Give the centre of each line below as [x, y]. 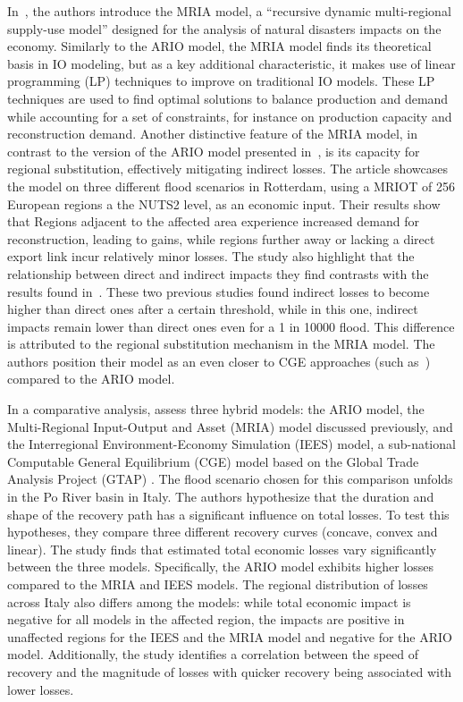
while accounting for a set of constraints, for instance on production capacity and [230, 116]
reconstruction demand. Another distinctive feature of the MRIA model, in [213, 134]
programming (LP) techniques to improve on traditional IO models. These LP [221, 81]
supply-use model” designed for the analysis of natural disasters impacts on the [224, 28]
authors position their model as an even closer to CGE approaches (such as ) [219, 361]
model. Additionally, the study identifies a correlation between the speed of [213, 654]
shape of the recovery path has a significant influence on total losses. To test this [228, 514]
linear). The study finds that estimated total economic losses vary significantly [222, 549]
